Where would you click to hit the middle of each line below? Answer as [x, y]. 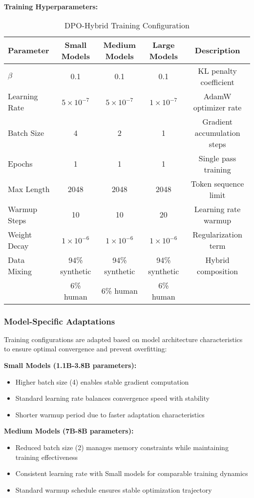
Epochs [20, 164]
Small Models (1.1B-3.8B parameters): [70, 365]
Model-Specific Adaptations [60, 321]
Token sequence [217, 183]
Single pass [217, 158]
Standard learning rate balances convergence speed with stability [112, 398]
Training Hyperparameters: [51, 6]
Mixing [20, 271]
